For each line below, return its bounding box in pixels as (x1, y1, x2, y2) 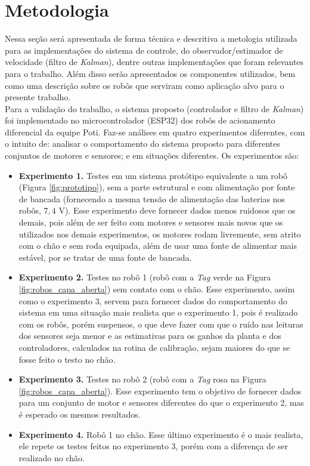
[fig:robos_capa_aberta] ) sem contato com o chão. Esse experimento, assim (18, 283, 295, 295)
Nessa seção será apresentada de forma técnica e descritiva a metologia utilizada (5, 32, 297, 45)
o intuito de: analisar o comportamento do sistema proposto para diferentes (5, 137, 280, 150)
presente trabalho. (5, 91, 71, 103)
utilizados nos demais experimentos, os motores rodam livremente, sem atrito (18, 227, 301, 240)
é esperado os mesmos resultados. (18, 408, 141, 420)
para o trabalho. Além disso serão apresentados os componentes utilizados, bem (5, 67, 296, 79)
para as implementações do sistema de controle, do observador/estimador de (5, 44, 283, 56)
